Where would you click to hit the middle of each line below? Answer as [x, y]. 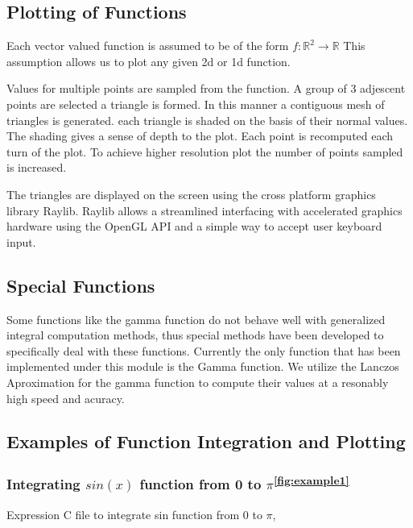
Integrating [43, 484]
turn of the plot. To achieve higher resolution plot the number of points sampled [205, 151]
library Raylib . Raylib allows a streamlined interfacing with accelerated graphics [204, 210]
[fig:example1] [311, 480]
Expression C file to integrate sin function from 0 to [134, 514]
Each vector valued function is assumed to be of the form [148, 46]
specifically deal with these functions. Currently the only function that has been [204, 350]
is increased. [37, 167]
